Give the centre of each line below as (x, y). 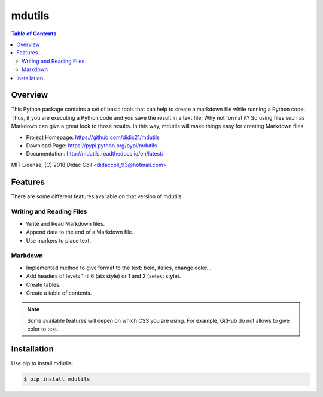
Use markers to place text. (59, 240)
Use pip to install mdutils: (42, 363)
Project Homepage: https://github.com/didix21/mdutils (93, 137)
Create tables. (43, 284)
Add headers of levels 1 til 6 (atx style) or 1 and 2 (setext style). (103, 276)
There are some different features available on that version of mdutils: (97, 196)
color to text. (43, 329)
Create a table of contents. (59, 293)
